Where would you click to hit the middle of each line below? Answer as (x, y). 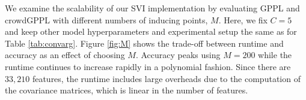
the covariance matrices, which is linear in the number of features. (127, 90)
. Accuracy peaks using (178, 55)
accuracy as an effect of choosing (65, 55)
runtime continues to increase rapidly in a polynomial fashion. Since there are (148, 66)
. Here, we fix (243, 19)
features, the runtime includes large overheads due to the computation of (166, 78)
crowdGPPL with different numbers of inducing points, (106, 19)
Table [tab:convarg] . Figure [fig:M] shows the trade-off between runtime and (144, 43)
